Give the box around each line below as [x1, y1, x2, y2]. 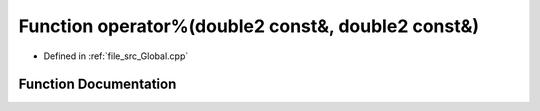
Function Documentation [18, 76, 177, 93]
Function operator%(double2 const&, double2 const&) [18, 15, 480, 37]
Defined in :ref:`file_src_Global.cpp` [43, 50, 189, 62]
